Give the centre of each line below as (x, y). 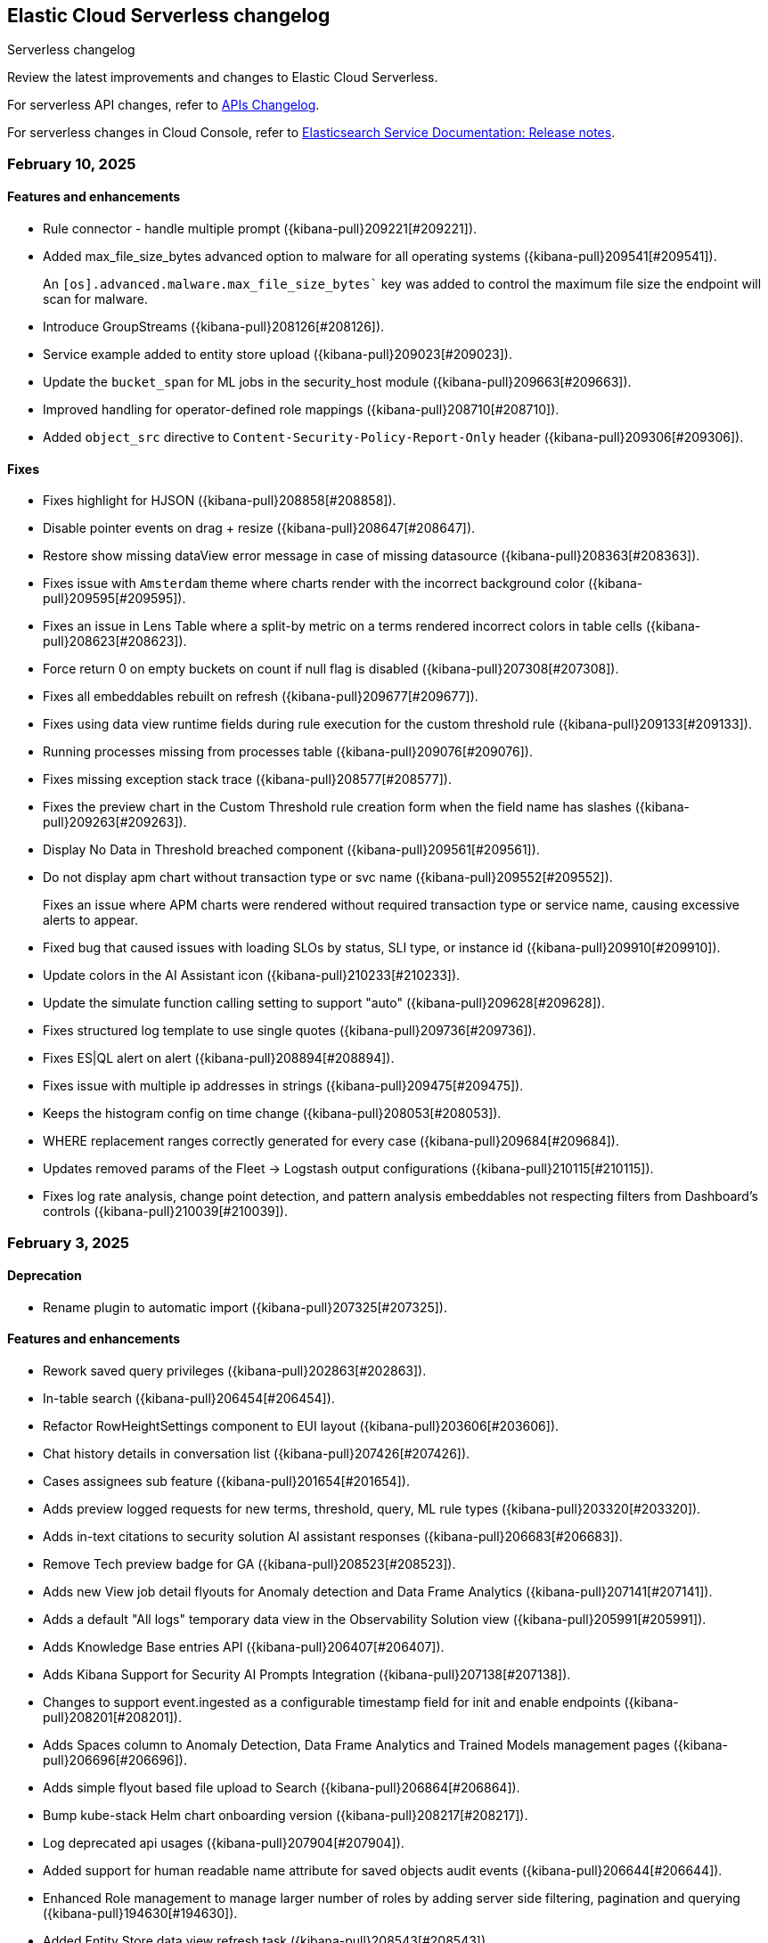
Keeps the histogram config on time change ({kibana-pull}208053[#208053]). (272, 1114)
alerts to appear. (91, 920)
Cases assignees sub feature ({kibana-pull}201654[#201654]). (226, 1482)
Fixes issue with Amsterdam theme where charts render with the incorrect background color (314, 584)
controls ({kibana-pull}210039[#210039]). (165, 1212)
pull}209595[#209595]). (114, 599)
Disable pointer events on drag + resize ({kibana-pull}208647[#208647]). (259, 528)
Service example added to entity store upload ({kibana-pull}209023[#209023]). (278, 355)
